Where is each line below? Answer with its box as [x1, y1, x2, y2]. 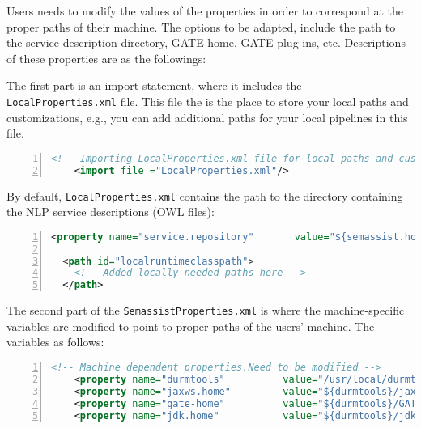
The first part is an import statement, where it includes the [6, 77, 302, 94]
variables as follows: [6, 333, 104, 350]
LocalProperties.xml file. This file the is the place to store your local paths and [6, 92, 409, 109]
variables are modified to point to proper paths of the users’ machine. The [6, 317, 375, 334]
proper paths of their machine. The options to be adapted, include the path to [6, 18, 396, 35]
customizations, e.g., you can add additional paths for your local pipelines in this [6, 108, 408, 125]
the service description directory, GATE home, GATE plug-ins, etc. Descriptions [6, 34, 406, 51]
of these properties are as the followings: [6, 49, 206, 66]
